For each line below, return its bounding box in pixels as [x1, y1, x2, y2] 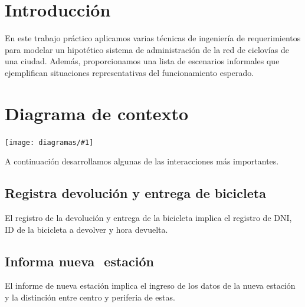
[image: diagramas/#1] [5, 138, 94, 147]
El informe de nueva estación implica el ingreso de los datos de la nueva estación [5, 279, 296, 292]
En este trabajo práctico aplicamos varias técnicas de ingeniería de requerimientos [5, 32, 301, 44]
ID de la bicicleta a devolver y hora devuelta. [5, 223, 168, 235]
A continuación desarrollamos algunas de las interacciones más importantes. [5, 155, 279, 167]
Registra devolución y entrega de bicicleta [5, 184, 266, 202]
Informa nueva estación [5, 252, 154, 270]
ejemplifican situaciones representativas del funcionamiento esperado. [5, 66, 254, 78]
